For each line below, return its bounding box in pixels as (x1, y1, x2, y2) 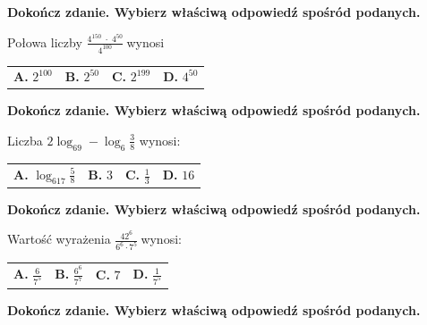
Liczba (7, 130, 43, 149)
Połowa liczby (7, 32, 82, 51)
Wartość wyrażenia (7, 229, 111, 248)
